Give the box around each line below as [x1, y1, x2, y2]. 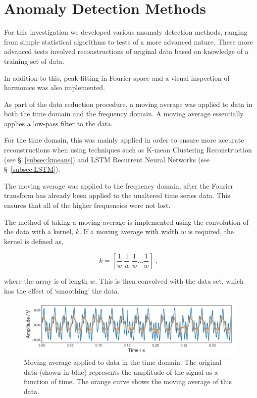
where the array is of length [4, 276, 88, 286]
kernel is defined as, [4, 236, 63, 246]
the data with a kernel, [4, 226, 74, 237]
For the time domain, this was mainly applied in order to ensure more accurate [4, 135, 244, 145]
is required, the [188, 226, 234, 237]
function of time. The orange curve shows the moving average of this [24, 376, 232, 387]
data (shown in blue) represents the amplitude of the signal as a [24, 366, 218, 377]
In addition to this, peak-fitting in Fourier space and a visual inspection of [4, 72, 230, 83]
